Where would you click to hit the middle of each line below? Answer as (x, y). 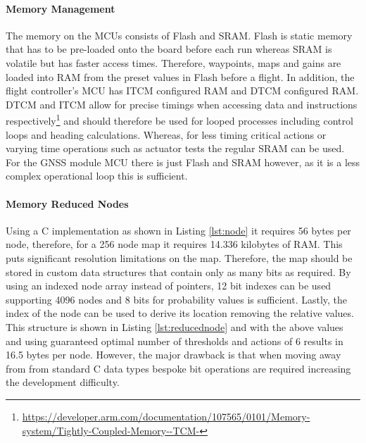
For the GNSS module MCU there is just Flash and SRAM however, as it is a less (183, 162)
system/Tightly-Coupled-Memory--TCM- (111, 430)
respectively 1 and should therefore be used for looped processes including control (179, 120)
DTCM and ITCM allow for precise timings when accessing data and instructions (182, 104)
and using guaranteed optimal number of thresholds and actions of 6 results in (175, 341)
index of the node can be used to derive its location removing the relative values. (180, 313)
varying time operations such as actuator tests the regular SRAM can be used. (175, 148)
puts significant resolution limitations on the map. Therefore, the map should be (179, 257)
